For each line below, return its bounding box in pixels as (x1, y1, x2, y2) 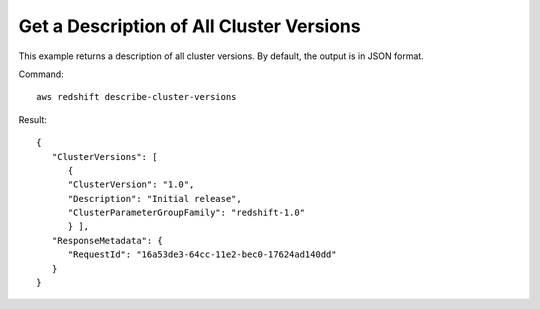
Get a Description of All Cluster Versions (18, 15, 361, 37)
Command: (18, 68, 64, 80)
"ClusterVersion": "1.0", (67, 179, 195, 190)
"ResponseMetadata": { (51, 235, 164, 246)
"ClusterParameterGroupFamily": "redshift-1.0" (67, 207, 305, 219)
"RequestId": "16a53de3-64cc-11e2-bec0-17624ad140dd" (67, 249, 337, 260)
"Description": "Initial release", (67, 193, 242, 204)
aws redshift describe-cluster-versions (36, 91, 237, 103)
